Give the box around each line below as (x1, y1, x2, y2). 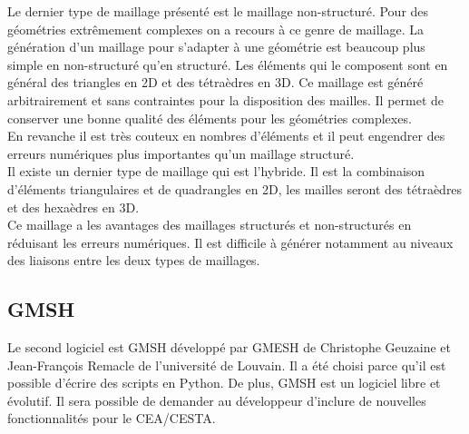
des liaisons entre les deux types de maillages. (7, 251, 260, 270)
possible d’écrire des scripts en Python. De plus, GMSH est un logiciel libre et (7, 373, 441, 392)
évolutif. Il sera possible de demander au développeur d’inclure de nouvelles (7, 390, 426, 409)
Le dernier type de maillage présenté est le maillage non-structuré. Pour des (7, 2, 429, 20)
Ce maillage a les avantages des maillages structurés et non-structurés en (7, 215, 412, 234)
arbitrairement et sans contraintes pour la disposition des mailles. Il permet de (7, 90, 445, 109)
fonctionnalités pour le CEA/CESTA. (7, 409, 216, 428)
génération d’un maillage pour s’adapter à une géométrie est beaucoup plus (7, 37, 425, 56)
